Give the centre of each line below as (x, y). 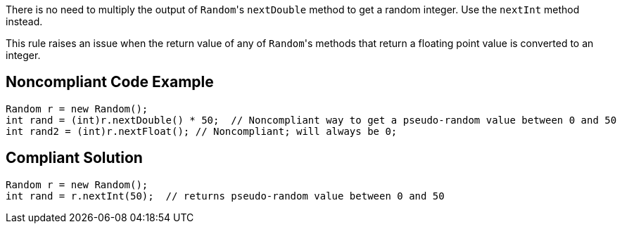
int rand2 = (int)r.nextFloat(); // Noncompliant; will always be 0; (202, 131)
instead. (24, 21)
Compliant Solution (74, 158)
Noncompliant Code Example (110, 82)
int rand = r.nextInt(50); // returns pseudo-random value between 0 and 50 (225, 196)
